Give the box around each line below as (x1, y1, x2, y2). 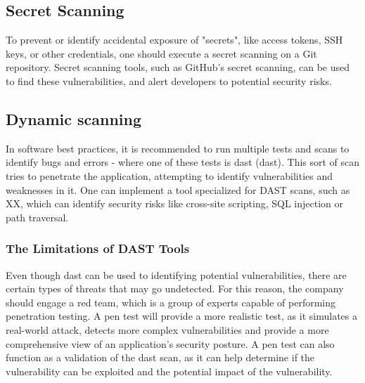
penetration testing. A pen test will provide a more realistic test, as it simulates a (6, 309, 357, 323)
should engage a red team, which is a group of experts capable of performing (6, 294, 336, 309)
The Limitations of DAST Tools (6, 240, 190, 257)
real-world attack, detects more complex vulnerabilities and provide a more (6, 322, 329, 337)
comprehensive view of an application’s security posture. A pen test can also (6, 336, 335, 351)
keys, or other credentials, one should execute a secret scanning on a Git (6, 46, 317, 60)
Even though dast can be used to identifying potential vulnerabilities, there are (6, 267, 347, 282)
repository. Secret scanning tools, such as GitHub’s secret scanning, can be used (6, 60, 350, 74)
